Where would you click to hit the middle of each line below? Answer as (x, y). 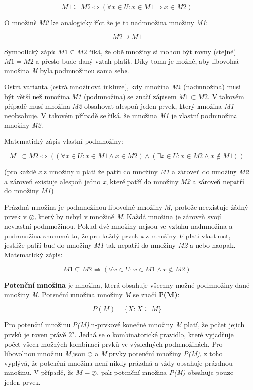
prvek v (16, 216)
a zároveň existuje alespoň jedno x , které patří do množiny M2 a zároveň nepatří (124, 181)
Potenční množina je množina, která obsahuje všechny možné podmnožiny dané (127, 285)
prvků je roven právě (35, 334)
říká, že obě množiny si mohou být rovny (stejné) (163, 51)
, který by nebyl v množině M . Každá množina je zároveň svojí (128, 216)
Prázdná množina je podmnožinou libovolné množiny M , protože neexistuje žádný (126, 207)
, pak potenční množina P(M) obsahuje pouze (165, 372)
